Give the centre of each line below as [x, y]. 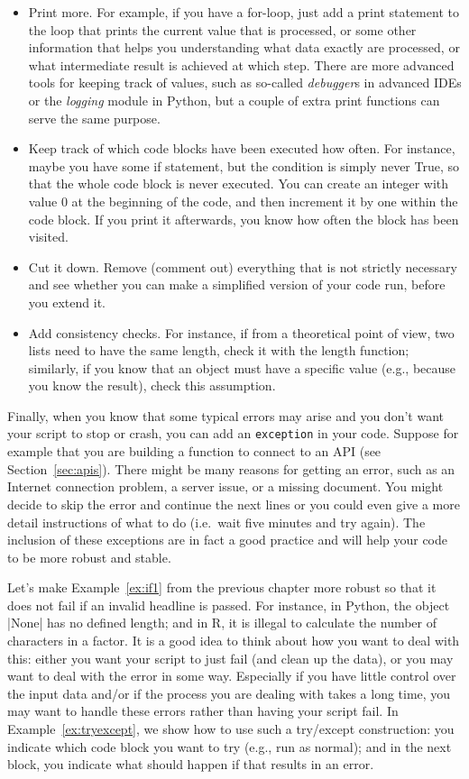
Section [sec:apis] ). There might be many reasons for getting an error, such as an [231, 468]
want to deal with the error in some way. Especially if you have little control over [232, 676]
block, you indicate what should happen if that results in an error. [191, 764]
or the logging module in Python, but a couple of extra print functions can [234, 100]
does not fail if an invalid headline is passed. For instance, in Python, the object [229, 605]
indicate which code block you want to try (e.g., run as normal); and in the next [230, 746]
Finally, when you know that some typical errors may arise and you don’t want [225, 415]
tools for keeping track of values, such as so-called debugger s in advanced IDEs [245, 82]
